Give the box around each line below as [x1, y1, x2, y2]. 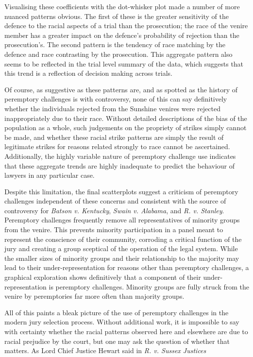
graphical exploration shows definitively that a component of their [4, 272, 201, 282]
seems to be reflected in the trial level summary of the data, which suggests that [4, 58, 244, 68]
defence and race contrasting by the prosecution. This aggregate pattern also [4, 49, 233, 59]
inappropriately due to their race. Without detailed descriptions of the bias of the [4, 113, 247, 123]
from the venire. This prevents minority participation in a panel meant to [4, 224, 223, 235]
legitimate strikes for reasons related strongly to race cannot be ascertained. [4, 141, 230, 152]
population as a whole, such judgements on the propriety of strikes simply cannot [4, 122, 247, 133]
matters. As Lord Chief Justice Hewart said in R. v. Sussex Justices [4, 345, 206, 356]
